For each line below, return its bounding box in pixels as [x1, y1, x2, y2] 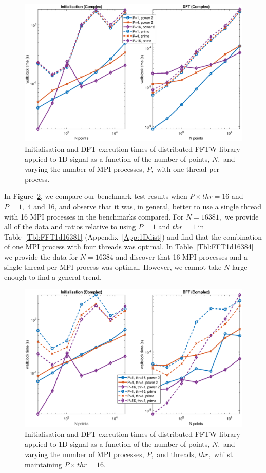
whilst [214, 449, 233, 460]
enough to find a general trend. [4, 271, 102, 282]
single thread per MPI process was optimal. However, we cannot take [4, 261, 222, 272]
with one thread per [157, 163, 220, 174]
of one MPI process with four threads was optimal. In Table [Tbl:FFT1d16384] [4, 241, 254, 252]
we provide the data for [4, 251, 78, 262]
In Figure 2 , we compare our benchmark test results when [4, 191, 187, 202]
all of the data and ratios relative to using [4, 221, 136, 232]
